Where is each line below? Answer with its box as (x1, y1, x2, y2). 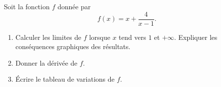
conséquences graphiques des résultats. (15, 41, 131, 52)
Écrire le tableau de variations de (15, 74, 115, 84)
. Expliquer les (174, 32, 218, 42)
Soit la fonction (4, 1, 50, 11)
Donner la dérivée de (15, 57, 78, 68)
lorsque (89, 32, 111, 42)
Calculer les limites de (15, 32, 81, 42)
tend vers (119, 32, 146, 42)
